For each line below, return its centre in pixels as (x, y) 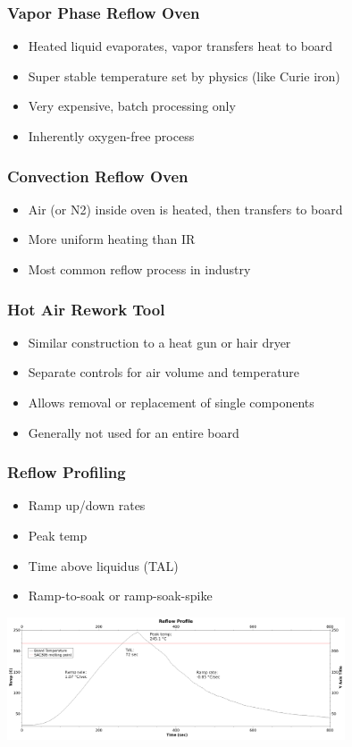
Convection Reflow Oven (98, 176)
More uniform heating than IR (112, 239)
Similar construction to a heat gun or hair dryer (159, 342)
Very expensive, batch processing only (132, 106)
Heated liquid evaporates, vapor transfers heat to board (180, 46)
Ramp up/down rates (87, 505)
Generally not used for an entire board (134, 432)
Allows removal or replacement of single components (171, 402)
